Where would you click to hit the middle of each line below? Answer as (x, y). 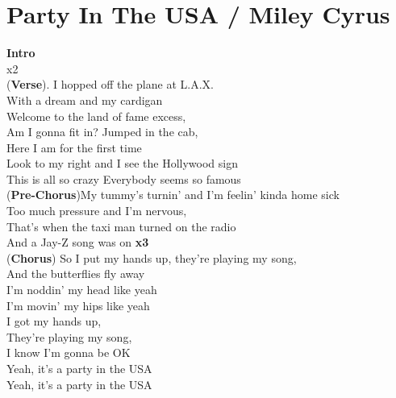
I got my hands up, (54, 321)
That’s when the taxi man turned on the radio (121, 226)
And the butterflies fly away (76, 274)
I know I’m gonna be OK (69, 352)
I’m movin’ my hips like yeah (78, 305)
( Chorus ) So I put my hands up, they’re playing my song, (152, 257)
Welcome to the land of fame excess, (96, 116)
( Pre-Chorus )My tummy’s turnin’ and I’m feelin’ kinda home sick (173, 195)
